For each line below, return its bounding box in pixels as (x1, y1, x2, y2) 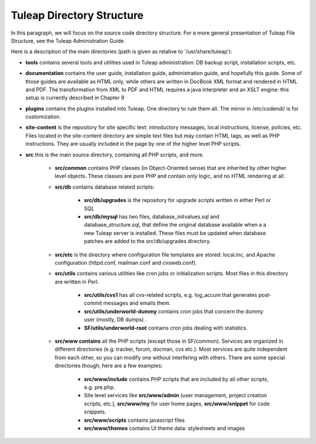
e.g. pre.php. (84, 384, 115, 391)
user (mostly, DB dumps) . (84, 316, 147, 323)
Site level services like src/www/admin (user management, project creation (84, 392, 267, 399)
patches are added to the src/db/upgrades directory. (84, 238, 211, 245)
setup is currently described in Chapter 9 (25, 94, 125, 101)
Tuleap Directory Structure (11, 9, 144, 22)
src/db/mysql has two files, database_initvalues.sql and (84, 213, 219, 220)
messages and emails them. (103, 299, 171, 307)
